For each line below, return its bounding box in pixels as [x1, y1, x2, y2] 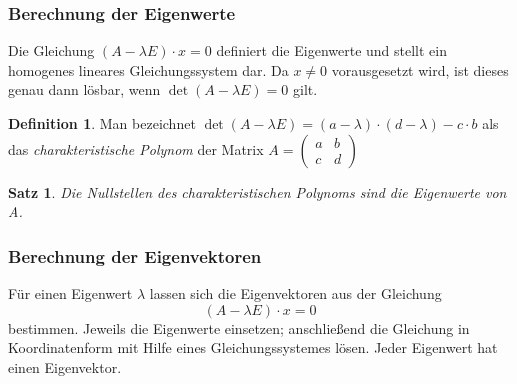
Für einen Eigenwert [8, 283, 133, 303]
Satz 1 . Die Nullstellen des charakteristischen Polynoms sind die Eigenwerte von [8, 181, 507, 202]
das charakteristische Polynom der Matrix [8, 138, 264, 159]
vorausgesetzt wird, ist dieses [331, 59, 509, 80]
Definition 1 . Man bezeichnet [8, 113, 196, 133]
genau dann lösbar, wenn [8, 79, 161, 100]
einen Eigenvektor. [8, 356, 122, 377]
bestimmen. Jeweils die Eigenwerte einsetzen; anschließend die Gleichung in [8, 317, 470, 338]
